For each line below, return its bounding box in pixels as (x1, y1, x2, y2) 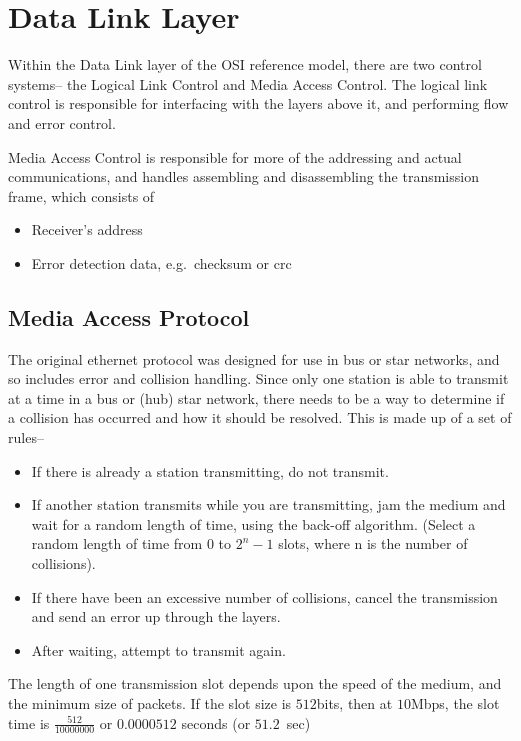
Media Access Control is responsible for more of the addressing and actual (8, 146, 462, 167)
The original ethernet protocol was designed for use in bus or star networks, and (8, 348, 500, 369)
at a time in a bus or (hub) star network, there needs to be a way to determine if (8, 387, 505, 408)
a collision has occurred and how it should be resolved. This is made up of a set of (8, 407, 512, 428)
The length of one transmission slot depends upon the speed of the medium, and (8, 673, 502, 694)
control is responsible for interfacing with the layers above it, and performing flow (8, 93, 509, 114)
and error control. (8, 112, 116, 133)
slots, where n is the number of (278, 533, 468, 554)
